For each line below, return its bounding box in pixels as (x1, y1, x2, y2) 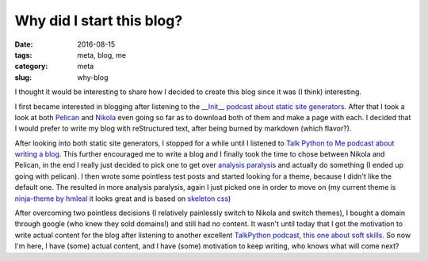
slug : (14, 72, 32, 82)
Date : (14, 40, 33, 49)
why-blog (77, 72, 109, 82)
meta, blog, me (77, 50, 127, 59)
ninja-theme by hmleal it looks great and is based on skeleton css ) (14, 194, 231, 203)
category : (14, 62, 48, 71)
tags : (14, 50, 32, 59)
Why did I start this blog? (14, 12, 183, 29)
